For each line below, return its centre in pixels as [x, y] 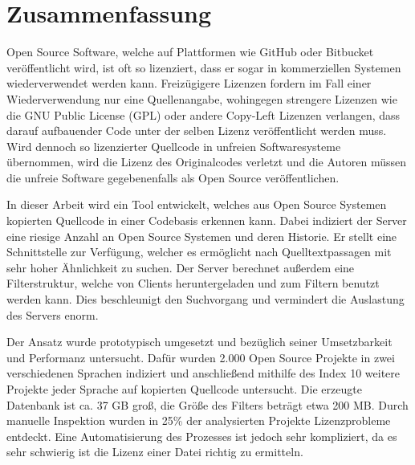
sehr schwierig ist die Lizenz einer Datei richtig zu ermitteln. [155, 452]
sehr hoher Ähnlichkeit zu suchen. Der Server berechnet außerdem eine [181, 267]
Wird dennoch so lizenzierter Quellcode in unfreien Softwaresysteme [174, 146]
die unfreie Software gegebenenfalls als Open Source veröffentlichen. [173, 177]
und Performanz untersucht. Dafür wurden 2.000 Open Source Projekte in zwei [201, 357]
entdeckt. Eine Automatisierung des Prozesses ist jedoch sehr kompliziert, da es [202, 436]
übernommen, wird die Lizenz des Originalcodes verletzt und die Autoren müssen [207, 162]
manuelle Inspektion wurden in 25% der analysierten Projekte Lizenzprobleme [199, 420]
